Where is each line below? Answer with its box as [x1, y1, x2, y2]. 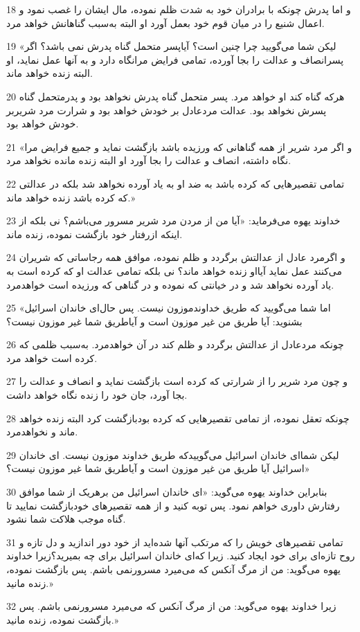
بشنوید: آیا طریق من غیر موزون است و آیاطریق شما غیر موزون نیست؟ [6, 314, 303, 328]
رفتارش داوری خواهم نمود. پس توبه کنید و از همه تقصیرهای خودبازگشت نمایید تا [6, 498, 340, 512]
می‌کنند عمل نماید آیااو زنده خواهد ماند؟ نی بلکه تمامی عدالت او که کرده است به [6, 263, 343, 278]
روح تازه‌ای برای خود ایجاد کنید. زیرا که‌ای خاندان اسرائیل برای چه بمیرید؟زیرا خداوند [6, 548, 355, 563]
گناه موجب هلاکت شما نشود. [6, 512, 126, 526]
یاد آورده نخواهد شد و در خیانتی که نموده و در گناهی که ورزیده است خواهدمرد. [6, 277, 334, 291]
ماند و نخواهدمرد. [6, 424, 78, 439]
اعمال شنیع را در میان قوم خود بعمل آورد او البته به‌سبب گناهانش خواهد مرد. [6, 15, 325, 30]
